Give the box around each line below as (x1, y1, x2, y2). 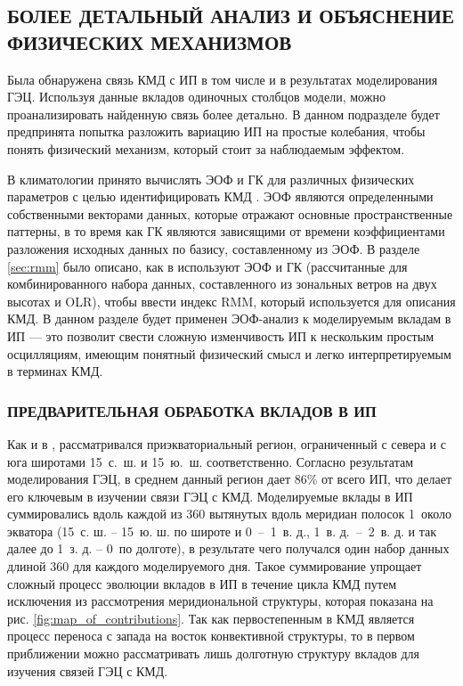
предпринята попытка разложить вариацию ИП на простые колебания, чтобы (7, 122, 426, 141)
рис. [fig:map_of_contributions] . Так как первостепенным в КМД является (7, 608, 415, 627)
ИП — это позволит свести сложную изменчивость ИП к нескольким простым (7, 326, 434, 345)
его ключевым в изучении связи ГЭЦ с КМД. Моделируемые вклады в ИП (7, 486, 413, 505)
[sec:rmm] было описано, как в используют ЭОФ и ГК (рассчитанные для (7, 257, 408, 275)
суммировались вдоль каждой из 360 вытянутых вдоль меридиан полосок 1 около (7, 504, 451, 523)
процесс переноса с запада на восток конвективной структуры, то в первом (7, 626, 415, 645)
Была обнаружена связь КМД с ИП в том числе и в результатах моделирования (7, 69, 438, 88)
